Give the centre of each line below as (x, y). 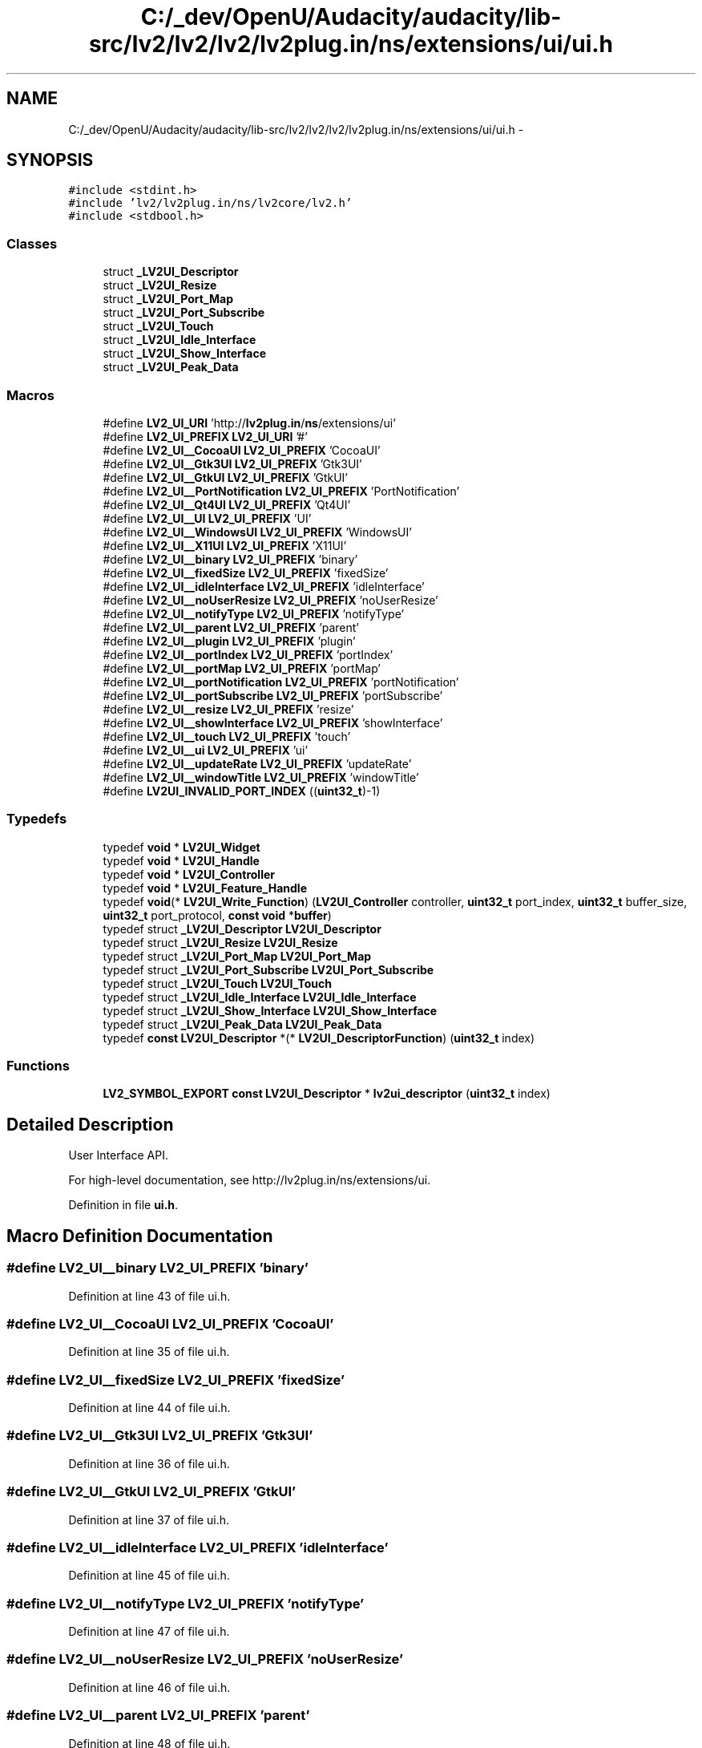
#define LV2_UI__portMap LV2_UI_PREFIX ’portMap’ (242, 668)
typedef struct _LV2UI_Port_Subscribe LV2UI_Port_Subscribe (268, 969)
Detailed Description (90, 1124)
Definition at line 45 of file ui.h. (149, 1576)
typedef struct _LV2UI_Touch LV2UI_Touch (218, 983)
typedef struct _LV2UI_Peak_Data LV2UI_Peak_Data (242, 1024)
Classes (32, 243)
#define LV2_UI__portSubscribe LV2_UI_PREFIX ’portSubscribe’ (273, 695)
